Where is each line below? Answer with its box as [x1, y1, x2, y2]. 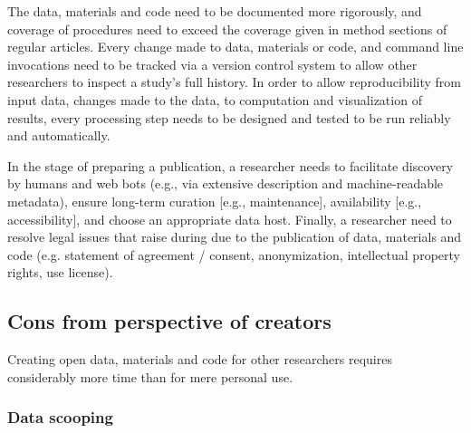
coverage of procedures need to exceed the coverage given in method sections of [7, 19, 447, 38]
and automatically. [7, 126, 111, 145]
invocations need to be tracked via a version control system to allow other [7, 54, 418, 73]
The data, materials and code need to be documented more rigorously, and [7, 2, 422, 20]
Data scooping [7, 406, 113, 428]
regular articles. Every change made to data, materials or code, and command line [7, 37, 464, 56]
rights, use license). [7, 263, 113, 282]
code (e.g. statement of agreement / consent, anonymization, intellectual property [7, 245, 460, 264]
